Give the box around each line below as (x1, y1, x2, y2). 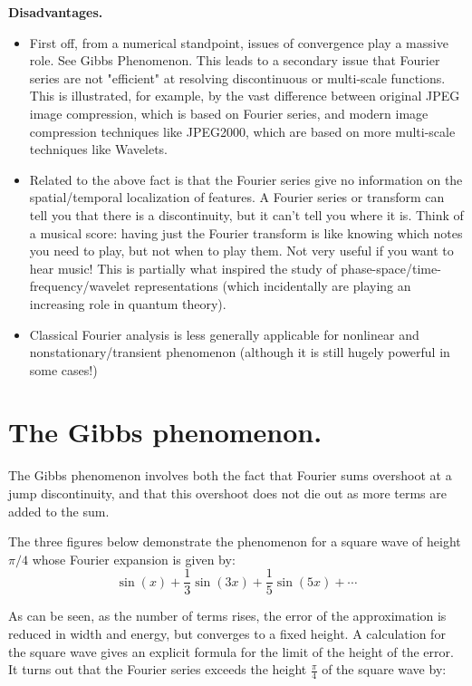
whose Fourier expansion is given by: (32, 549, 236, 568)
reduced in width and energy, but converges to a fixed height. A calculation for (8, 624, 446, 643)
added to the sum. (8, 501, 110, 520)
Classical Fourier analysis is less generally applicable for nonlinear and (29, 324, 419, 343)
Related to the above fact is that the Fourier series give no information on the (29, 169, 463, 188)
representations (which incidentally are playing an (134, 276, 411, 295)
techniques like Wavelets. (29, 140, 168, 159)
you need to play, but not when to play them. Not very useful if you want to (29, 241, 454, 260)
